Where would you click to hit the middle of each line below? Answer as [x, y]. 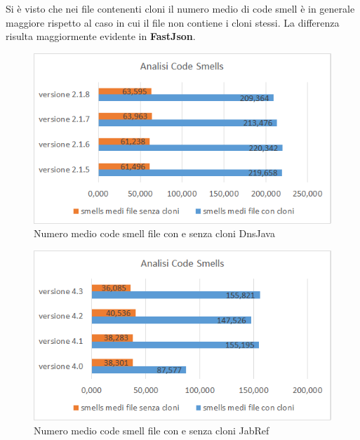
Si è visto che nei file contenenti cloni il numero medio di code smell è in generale [180, 8]
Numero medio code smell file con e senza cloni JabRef [152, 431]
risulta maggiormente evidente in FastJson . [101, 36]
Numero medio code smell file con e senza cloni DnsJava [154, 233]
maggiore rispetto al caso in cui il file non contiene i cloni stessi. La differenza [173, 22]
